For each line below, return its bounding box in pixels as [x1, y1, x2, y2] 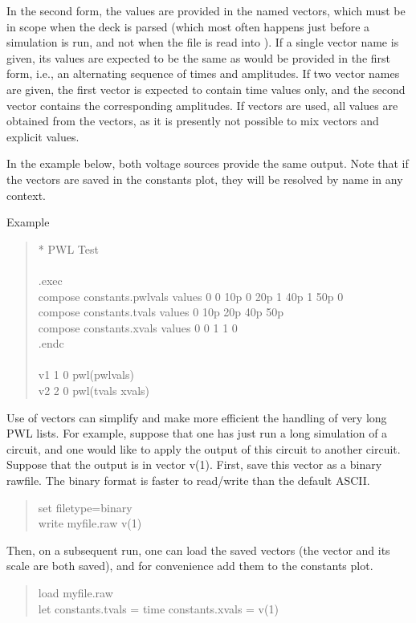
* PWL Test [38, 240, 99, 257]
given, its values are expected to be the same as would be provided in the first [6, 49, 391, 66]
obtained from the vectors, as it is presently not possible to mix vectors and [6, 112, 379, 129]
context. [6, 186, 46, 203]
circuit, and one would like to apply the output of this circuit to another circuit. [6, 440, 401, 457]
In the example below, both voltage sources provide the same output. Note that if [6, 155, 409, 172]
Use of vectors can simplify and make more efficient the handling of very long [6, 409, 387, 426]
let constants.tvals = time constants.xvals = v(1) [38, 600, 279, 617]
